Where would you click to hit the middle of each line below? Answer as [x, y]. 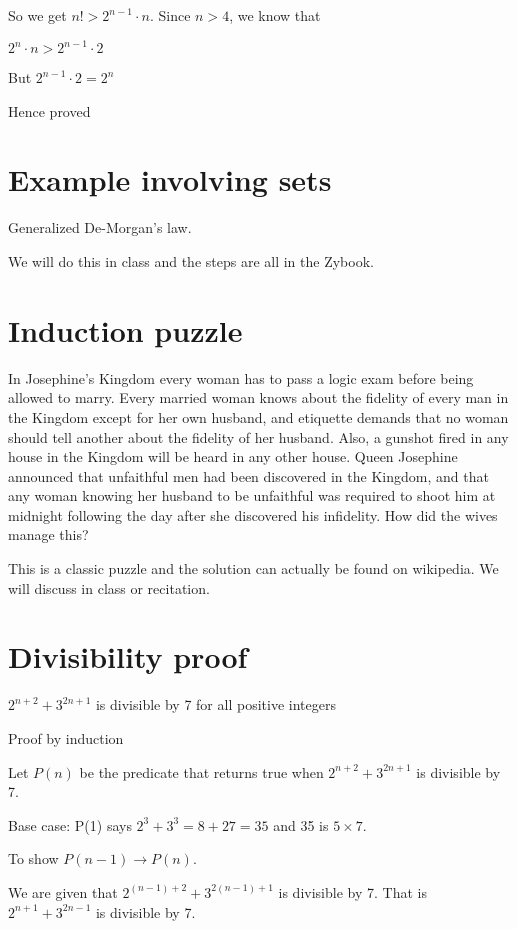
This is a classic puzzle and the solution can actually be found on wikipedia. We [253, 568]
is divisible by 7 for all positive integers [215, 704]
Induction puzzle [125, 329]
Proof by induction [66, 737]
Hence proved [49, 110]
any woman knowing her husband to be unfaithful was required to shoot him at [252, 495]
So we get [37, 15]
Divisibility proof [128, 656]
